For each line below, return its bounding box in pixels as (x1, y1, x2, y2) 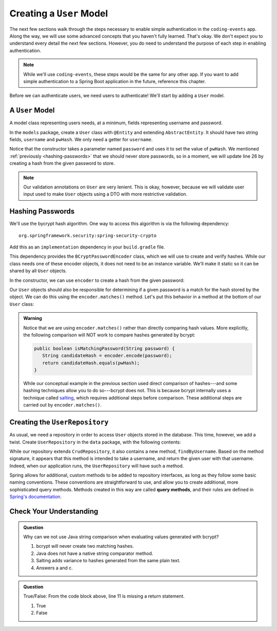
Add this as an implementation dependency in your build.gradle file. (9, 244, 165, 250)
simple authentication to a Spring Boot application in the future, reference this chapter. (23, 78, 206, 84)
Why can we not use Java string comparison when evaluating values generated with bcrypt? (23, 534, 219, 540)
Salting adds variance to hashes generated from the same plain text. (36, 558, 181, 564)
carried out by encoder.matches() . (23, 402, 102, 408)
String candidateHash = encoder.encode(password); (42, 353, 172, 359)
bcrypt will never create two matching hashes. (36, 543, 134, 549)
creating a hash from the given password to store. (9, 160, 115, 166)
